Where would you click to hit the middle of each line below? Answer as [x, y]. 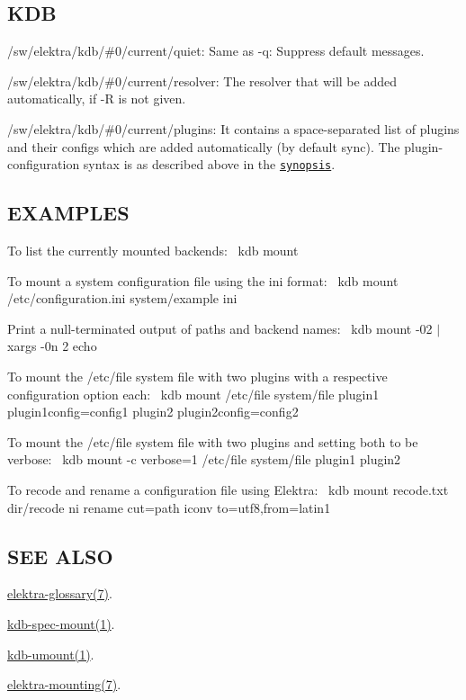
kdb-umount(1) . [51, 654]
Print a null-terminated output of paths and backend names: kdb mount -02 [220, 328]
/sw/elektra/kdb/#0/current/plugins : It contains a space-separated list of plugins [233, 128]
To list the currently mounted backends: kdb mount [153, 251]
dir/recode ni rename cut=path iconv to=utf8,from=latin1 [169, 507]
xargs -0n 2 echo [52, 346]
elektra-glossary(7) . [60, 593]
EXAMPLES [68, 213]
